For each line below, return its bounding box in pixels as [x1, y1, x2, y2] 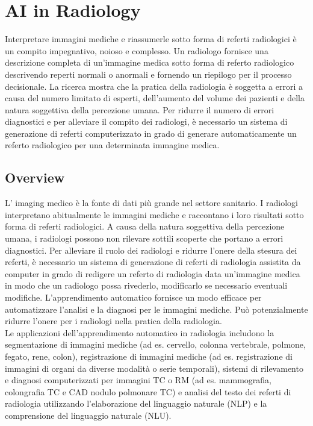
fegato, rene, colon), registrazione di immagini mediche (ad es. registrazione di [5, 349, 293, 362]
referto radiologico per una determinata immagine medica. [5, 139, 220, 151]
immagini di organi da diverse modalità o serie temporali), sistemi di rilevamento [5, 362, 303, 374]
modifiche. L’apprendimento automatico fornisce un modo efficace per [5, 291, 262, 304]
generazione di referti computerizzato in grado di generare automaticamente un [5, 127, 297, 139]
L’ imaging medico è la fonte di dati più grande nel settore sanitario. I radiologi [5, 196, 299, 209]
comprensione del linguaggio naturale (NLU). [5, 409, 172, 421]
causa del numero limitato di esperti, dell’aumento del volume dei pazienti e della [5, 92, 305, 104]
